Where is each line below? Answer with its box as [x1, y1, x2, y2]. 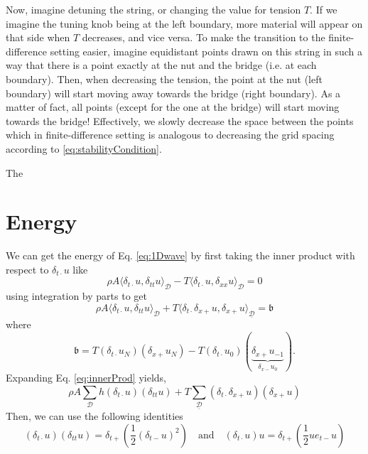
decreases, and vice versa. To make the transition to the [82, 30, 325, 45]
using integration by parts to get [6, 288, 147, 303]
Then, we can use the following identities [6, 408, 183, 423]
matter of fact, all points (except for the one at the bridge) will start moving [6, 99, 340, 114]
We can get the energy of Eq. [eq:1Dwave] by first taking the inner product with [6, 248, 355, 263]
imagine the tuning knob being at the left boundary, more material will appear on [6, 16, 363, 31]
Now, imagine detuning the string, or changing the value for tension [6, 2, 301, 16]
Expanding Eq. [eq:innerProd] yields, [6, 370, 167, 385]
